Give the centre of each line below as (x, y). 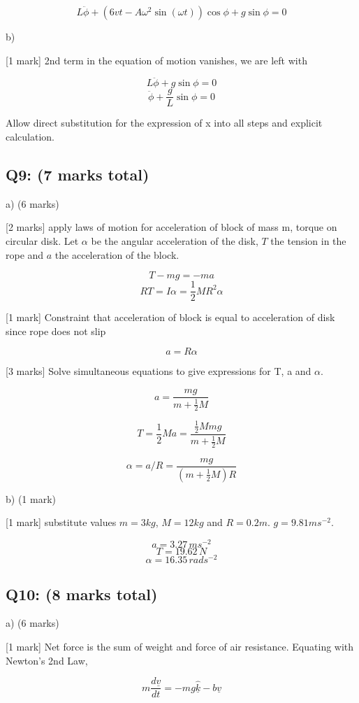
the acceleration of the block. (117, 254)
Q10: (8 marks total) (82, 594)
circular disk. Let (42, 241)
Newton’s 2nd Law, (47, 660)
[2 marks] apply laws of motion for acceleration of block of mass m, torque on (171, 227)
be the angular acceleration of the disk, (175, 241)
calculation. (30, 137)
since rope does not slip (56, 331)
